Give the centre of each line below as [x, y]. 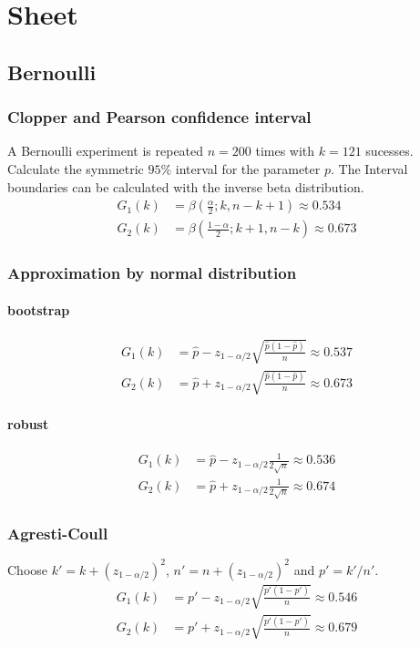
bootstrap [39, 309]
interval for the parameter [248, 168]
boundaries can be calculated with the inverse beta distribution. [186, 186]
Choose [28, 569]
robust [28, 423]
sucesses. [389, 151]
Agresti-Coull [58, 533]
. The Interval [369, 168]
